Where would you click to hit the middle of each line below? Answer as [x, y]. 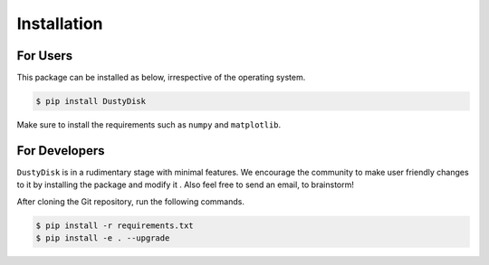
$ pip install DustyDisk [91, 101]
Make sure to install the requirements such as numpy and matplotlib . [149, 125]
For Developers [61, 151]
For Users [45, 56]
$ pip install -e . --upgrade [103, 238]
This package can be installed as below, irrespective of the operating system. [161, 78]
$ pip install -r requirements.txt [115, 225]
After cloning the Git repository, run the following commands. [130, 201]
